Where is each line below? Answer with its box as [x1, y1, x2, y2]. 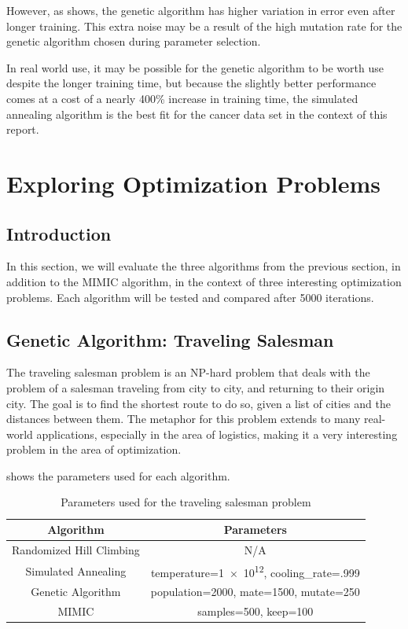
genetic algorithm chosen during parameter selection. [6, 33, 261, 50]
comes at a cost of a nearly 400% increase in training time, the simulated [6, 90, 358, 106]
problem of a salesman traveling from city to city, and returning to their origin [6, 379, 385, 395]
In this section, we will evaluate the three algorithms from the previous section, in [6, 258, 401, 274]
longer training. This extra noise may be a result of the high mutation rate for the [6, 17, 402, 34]
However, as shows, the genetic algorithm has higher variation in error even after [6, 2, 395, 18]
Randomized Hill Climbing [12, 541, 140, 557]
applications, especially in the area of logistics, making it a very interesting [36, 425, 398, 442]
